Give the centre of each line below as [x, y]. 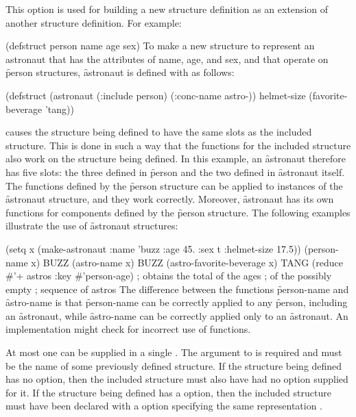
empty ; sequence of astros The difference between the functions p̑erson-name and [177, 289]
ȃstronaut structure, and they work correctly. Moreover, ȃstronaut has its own [170, 199]
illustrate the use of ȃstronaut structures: [92, 226]
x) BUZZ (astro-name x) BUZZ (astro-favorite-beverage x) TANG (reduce [187, 262]
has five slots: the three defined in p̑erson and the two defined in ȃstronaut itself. [175, 172]
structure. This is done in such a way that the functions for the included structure [178, 145]
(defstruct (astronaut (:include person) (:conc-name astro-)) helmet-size [156, 95]
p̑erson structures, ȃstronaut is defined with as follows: [120, 72]
